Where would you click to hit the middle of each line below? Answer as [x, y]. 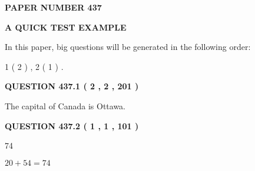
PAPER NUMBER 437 [53, 7]
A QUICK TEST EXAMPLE [66, 27]
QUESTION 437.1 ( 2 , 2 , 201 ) [72, 86]
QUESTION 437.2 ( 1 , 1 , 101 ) [72, 125]
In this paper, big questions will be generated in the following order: [128, 47]
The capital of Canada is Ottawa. [65, 105]
